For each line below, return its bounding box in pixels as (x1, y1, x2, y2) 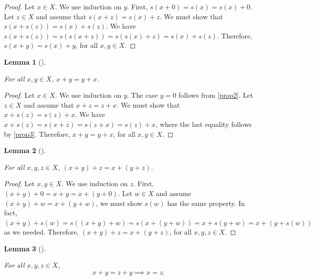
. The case (127, 90, 158, 100)
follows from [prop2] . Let (178, 90, 253, 100)
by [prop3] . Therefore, (4, 128, 70, 139)
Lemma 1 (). (4, 56, 46, 67)
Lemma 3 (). (4, 243, 46, 253)
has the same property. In (167, 198, 245, 208)
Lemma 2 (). (4, 145, 46, 156)
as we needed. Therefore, (4, 227, 79, 237)
